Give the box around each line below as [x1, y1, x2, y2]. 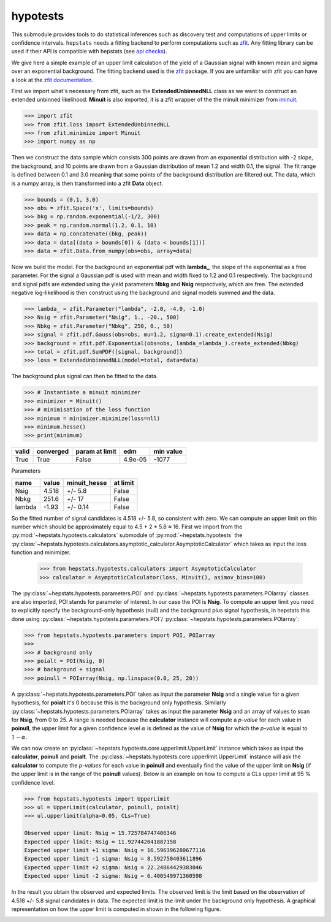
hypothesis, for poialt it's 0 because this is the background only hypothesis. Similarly [11, 699, 226, 706]
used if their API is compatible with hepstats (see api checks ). [11, 48, 168, 55]
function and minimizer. [11, 549, 71, 556]
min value [153, 448, 183, 456]
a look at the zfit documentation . [11, 76, 93, 83]
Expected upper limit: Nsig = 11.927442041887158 [24, 838, 177, 845]
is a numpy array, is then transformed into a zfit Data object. [11, 180, 164, 187]
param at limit [75, 448, 116, 456]
